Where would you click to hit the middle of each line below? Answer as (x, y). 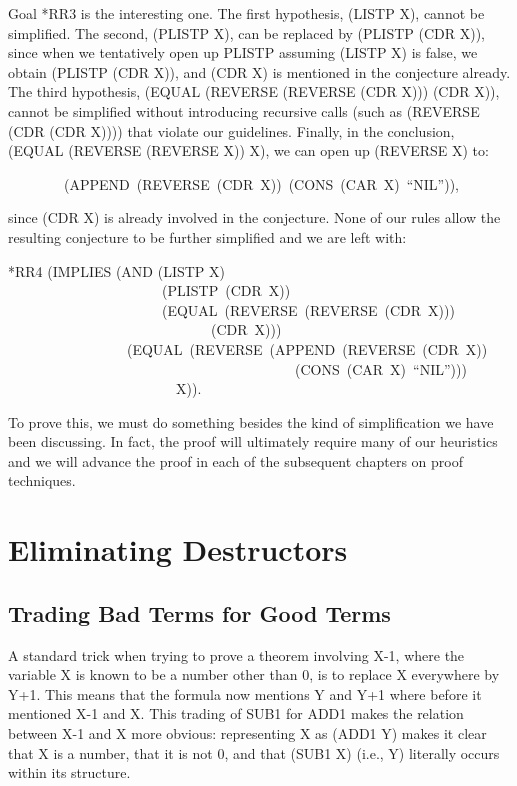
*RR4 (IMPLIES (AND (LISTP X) (117, 270)
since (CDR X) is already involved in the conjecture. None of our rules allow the (254, 217)
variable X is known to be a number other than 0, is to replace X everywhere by (254, 674)
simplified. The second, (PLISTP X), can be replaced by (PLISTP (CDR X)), (246, 32)
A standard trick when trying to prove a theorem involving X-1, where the (236, 654)
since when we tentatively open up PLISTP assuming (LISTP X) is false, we (243, 52)
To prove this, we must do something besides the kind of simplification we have (251, 421)
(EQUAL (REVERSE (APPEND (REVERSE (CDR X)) (307, 348)
